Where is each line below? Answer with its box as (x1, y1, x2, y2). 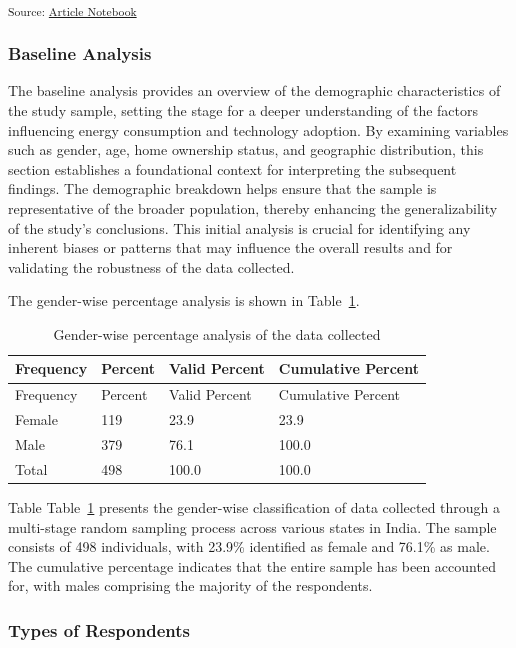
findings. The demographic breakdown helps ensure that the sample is (8, 178, 437, 199)
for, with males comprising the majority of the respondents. (8, 575, 373, 596)
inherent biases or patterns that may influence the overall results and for (8, 237, 453, 258)
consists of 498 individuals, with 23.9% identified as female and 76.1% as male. (8, 536, 490, 557)
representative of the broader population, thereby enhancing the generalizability (8, 197, 498, 218)
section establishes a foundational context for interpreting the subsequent (8, 158, 457, 179)
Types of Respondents (8, 617, 190, 642)
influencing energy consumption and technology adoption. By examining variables (8, 119, 509, 140)
